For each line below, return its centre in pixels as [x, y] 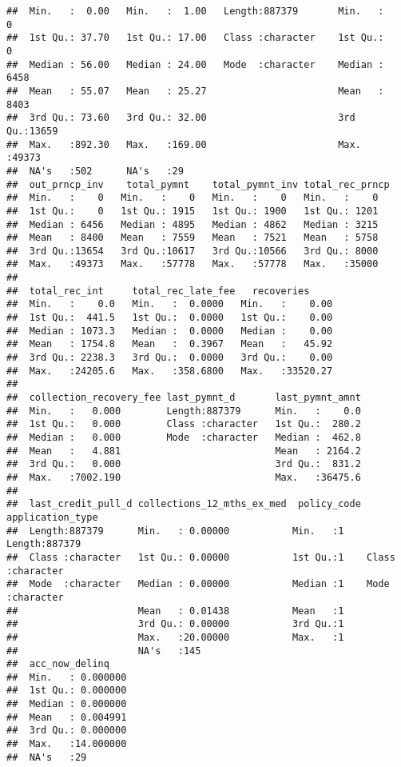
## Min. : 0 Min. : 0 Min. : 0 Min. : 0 [193, 198]
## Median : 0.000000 [67, 704]
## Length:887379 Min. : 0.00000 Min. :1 [175, 531]
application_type [52, 517]
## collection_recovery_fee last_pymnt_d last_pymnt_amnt [184, 398]
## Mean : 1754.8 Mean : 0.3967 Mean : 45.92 [170, 344]
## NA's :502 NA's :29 [95, 171]
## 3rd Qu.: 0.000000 [67, 731]
